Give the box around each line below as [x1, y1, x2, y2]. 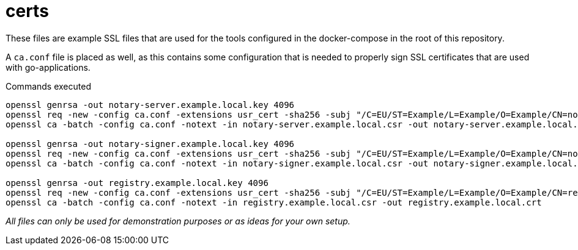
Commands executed [6, 80, 91, 91]
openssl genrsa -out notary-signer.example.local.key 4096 [6, 138, 295, 149]
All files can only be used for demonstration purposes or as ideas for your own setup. [6, 215, 350, 226]
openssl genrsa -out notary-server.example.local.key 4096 [6, 99, 295, 110]
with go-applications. [6, 62, 91, 73]
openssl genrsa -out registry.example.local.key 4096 [6, 177, 269, 188]
